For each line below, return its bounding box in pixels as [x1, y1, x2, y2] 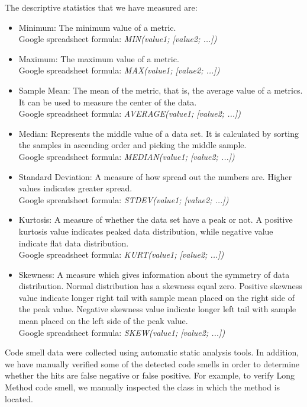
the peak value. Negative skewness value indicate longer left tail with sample [18, 303, 296, 315]
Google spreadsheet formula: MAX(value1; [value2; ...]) [18, 64, 220, 76]
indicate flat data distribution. [18, 236, 129, 249]
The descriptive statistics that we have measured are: [5, 1, 198, 13]
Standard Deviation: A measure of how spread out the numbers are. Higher [18, 170, 292, 182]
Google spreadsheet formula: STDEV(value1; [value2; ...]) [18, 193, 229, 206]
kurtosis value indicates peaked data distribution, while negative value [18, 225, 273, 237]
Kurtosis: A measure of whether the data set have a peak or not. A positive [18, 213, 293, 226]
